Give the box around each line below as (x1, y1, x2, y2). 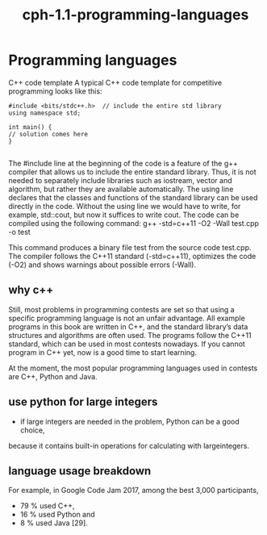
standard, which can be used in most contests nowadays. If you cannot (8, 339, 246, 349)
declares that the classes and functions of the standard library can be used (8, 192, 258, 203)
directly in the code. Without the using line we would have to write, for (8, 201, 241, 211)
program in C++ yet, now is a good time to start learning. (8, 347, 198, 357)
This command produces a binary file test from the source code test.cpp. (8, 242, 252, 252)
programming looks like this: (8, 86, 102, 96)
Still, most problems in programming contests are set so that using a (8, 304, 236, 314)
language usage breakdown (8, 464, 152, 478)
